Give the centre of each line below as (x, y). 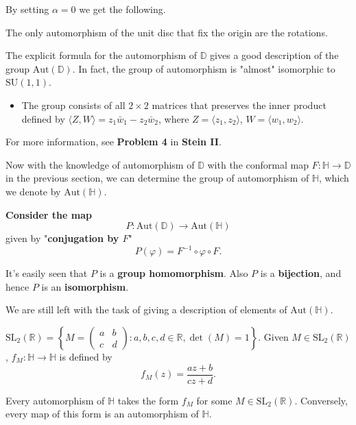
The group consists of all (73, 105)
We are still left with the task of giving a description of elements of (146, 309)
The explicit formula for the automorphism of (102, 55)
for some (214, 400)
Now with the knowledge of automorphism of (100, 164)
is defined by (86, 356)
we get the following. (122, 9)
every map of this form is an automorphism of (102, 414)
